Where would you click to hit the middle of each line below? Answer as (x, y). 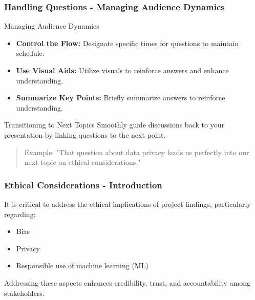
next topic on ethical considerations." (82, 162)
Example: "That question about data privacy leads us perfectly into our (137, 152)
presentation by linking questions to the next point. (85, 134)
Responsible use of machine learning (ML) (82, 265)
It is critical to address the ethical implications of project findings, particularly (128, 203)
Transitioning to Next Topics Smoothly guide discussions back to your (114, 125)
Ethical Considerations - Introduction (83, 185)
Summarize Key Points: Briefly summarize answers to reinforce (121, 98)
